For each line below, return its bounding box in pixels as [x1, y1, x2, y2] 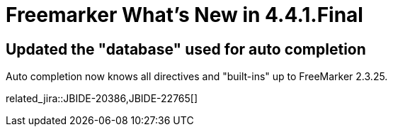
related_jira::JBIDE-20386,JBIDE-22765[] [6, 92, 198, 105]
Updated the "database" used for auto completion [6, 40, 366, 58]
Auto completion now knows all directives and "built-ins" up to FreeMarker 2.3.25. [6, 70, 388, 83]
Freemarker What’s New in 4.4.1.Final [6, 3, 363, 27]
